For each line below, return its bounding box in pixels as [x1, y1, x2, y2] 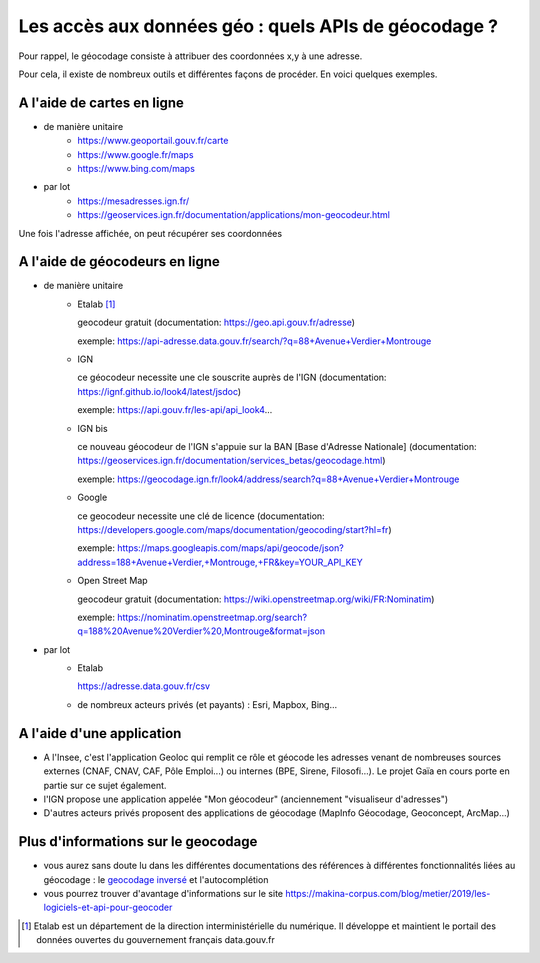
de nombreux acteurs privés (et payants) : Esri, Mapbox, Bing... [77, 698, 338, 710]
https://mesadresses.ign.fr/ [77, 195, 190, 207]
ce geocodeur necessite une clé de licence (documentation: [77, 510, 325, 522]
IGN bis [77, 422, 109, 434]
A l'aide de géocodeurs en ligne [18, 253, 220, 270]
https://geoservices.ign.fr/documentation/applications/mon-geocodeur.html [77, 209, 390, 221]
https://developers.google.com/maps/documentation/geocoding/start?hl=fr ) [77, 523, 392, 535]
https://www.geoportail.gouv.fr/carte [77, 135, 229, 147]
